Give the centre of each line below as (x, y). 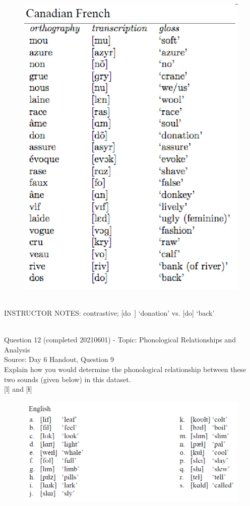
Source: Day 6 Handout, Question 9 (59, 359)
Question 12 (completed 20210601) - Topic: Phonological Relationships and (120, 340)
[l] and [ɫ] (18, 389)
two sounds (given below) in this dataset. (68, 379)
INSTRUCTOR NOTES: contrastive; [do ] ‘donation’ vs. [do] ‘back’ (109, 313)
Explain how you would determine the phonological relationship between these (125, 369)
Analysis (17, 349)
